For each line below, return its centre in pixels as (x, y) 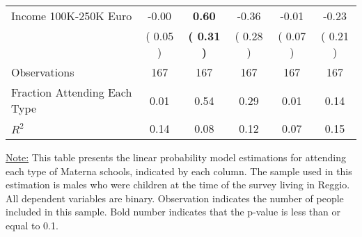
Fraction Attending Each (72, 92)
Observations (43, 72)
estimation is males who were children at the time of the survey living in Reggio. (178, 185)
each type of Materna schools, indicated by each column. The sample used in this (179, 171)
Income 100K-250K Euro (72, 16)
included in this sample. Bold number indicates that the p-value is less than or (173, 212)
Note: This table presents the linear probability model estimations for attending (176, 157)
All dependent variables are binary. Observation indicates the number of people (175, 198)
